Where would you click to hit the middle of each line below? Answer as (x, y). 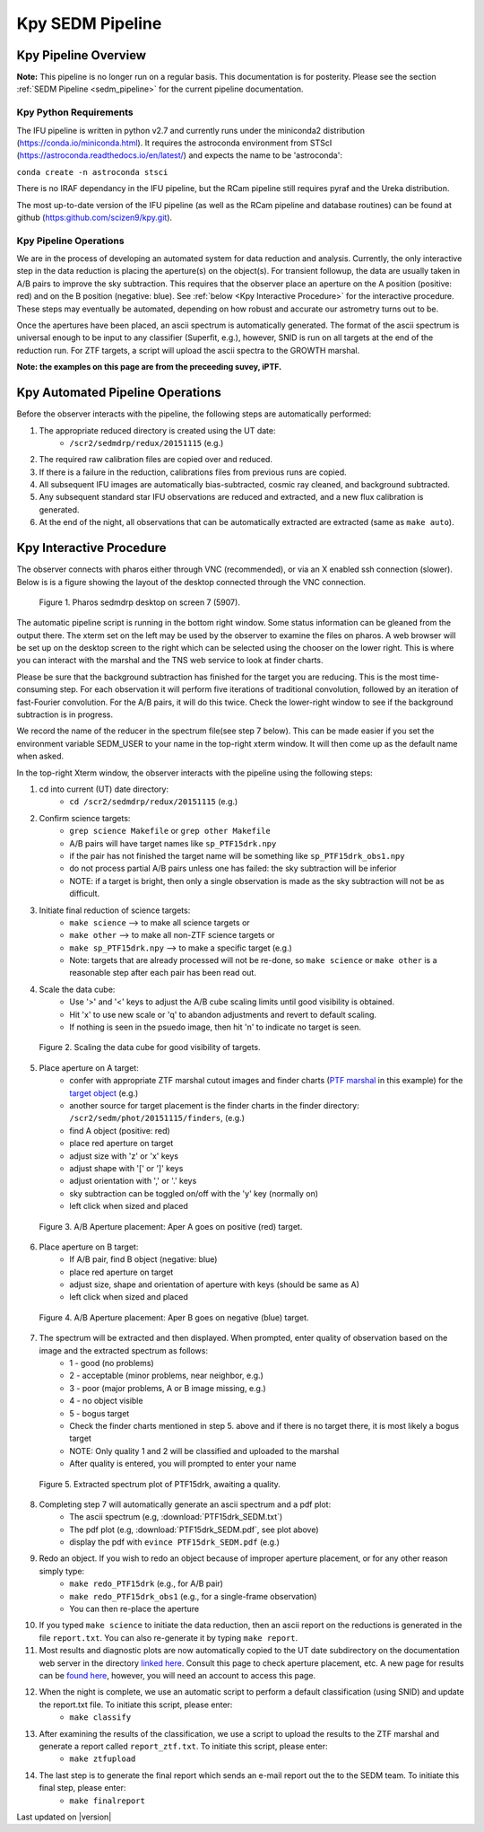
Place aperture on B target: (89, 1247)
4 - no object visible (106, 1401)
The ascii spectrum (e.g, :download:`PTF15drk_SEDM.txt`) (176, 1517)
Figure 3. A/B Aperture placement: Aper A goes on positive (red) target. (171, 1226)
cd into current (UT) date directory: (104, 789)
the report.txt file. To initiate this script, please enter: (136, 1705)
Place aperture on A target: (89, 1067)
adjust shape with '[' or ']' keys (126, 1168)
